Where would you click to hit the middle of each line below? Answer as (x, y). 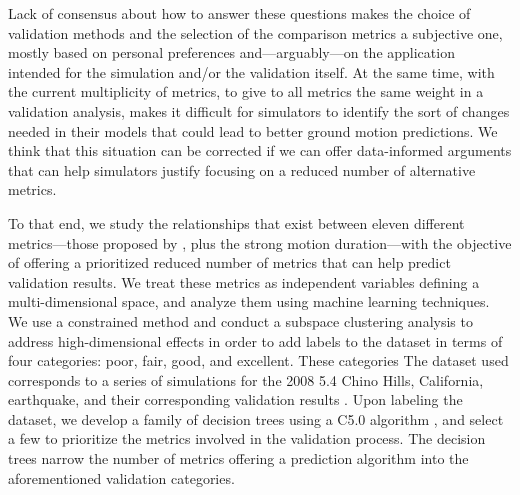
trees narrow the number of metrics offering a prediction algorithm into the (238, 458)
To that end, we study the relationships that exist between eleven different (236, 222)
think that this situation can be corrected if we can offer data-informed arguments (260, 150)
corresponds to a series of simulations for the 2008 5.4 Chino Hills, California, (246, 379)
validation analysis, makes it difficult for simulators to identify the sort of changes (259, 110)
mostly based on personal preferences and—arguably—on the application (231, 52)
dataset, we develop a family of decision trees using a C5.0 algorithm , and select (256, 418)
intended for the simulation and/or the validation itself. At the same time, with (251, 71)
